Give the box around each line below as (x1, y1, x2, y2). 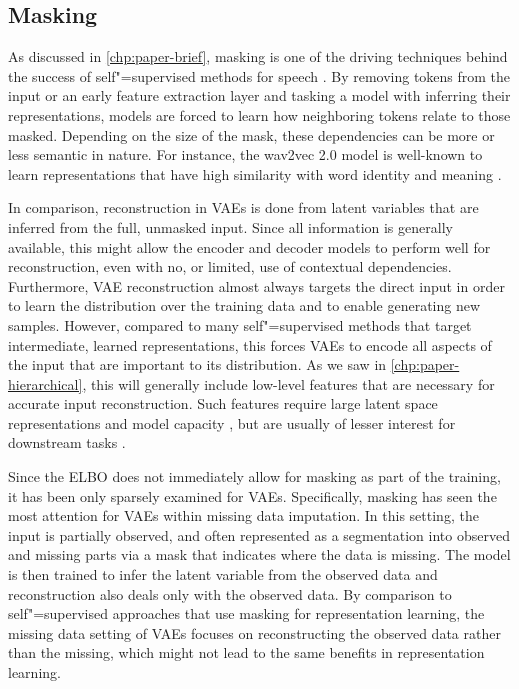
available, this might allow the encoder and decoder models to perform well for (8, 236, 491, 257)
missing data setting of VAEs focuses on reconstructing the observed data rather (8, 622, 501, 643)
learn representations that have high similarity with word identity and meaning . (8, 163, 502, 184)
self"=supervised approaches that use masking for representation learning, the (8, 603, 485, 624)
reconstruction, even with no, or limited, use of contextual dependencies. (8, 256, 452, 277)
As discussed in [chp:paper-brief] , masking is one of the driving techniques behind (8, 46, 508, 67)
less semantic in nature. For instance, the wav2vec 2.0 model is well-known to (8, 144, 483, 165)
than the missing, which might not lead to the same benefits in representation (8, 642, 485, 663)
